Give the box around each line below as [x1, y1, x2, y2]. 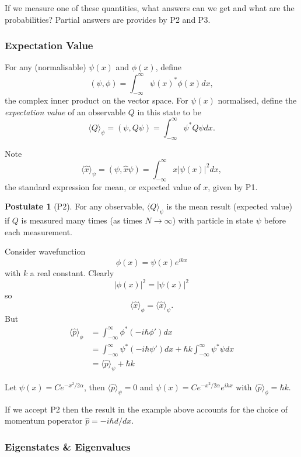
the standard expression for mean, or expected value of [5, 180, 201, 193]
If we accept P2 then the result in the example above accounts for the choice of [5, 403, 288, 415]
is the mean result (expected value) [166, 200, 292, 212]
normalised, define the [218, 94, 297, 106]
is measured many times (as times [21, 214, 142, 226]
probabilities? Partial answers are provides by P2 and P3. [5, 13, 211, 25]
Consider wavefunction [5, 245, 86, 257]
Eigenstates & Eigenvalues [5, 439, 131, 453]
